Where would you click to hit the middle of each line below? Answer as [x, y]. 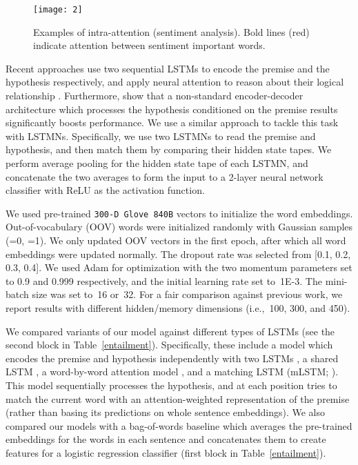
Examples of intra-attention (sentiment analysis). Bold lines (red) [171, 31]
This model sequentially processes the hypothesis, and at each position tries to [171, 385]
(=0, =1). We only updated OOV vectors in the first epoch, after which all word [176, 240]
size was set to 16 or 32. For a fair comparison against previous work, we [187, 294]
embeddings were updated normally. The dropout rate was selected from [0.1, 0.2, [178, 254]
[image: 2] [58, 10]
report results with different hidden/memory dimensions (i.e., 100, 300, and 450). [178, 308]
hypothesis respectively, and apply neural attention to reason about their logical [175, 82]
